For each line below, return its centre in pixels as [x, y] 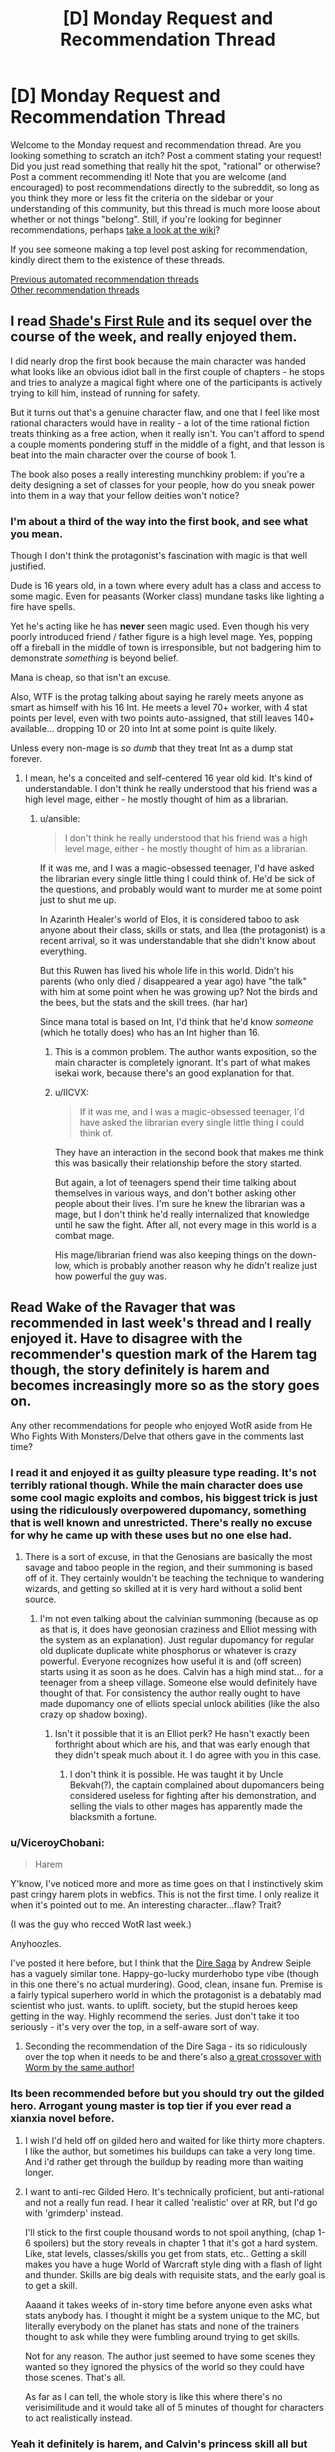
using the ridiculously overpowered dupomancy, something [158, 1510]
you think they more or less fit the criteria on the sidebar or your [142, 198]
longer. [39, 2172]
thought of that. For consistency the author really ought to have [170, 1693]
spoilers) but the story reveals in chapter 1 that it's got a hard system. [175, 2243]
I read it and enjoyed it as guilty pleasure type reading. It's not [163, 1472]
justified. [28, 566]
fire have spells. [43, 607]
